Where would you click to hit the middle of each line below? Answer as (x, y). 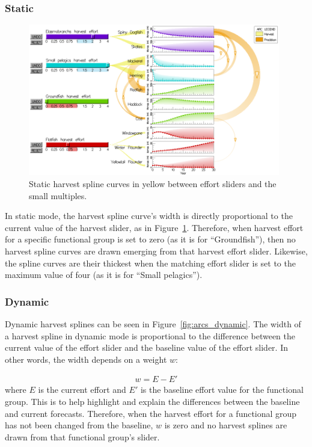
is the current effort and (82, 390)
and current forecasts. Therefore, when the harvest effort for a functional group (151, 413)
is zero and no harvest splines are (226, 425)
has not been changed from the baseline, (79, 425)
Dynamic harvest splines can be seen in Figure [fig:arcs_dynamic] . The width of (153, 324)
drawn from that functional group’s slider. (82, 436)
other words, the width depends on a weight (86, 359)
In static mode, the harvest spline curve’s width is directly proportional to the (149, 216)
